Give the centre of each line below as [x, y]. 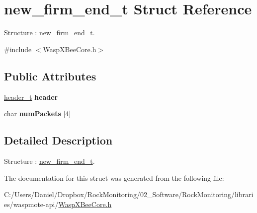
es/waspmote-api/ [31, 204]
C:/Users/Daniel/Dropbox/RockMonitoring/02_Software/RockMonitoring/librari [129, 194]
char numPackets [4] [38, 113]
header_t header [31, 97]
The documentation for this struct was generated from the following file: [114, 177]
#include [18, 49]
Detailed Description [58, 140]
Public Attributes [50, 76]
